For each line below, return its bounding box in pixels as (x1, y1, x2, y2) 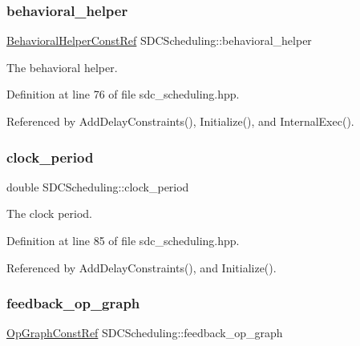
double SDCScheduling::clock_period (6, 178, 189, 195)
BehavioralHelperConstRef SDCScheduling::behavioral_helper (6, 32, 312, 49)
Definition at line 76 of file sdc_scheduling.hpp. (6, 86, 240, 103)
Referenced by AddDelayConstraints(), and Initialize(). (6, 259, 277, 276)
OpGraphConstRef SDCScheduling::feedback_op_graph (6, 324, 283, 341)
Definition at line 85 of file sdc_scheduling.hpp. (6, 232, 240, 248)
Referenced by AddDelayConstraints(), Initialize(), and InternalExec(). (6, 113, 354, 129)
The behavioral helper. (6, 58, 118, 75)
